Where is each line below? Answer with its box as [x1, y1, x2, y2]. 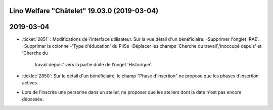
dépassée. [22, 96, 44, 102]
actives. [22, 80, 39, 86]
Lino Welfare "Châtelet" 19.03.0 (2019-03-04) [9, 7, 159, 15]
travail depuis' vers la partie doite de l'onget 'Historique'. [34, 61, 153, 67]
